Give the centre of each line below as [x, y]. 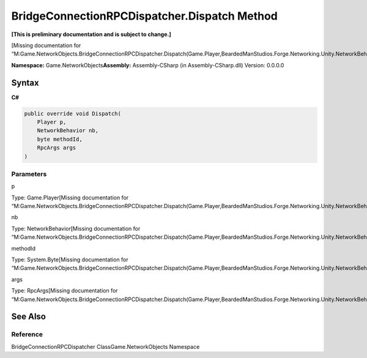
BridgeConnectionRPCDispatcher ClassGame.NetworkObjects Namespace [106, 346]
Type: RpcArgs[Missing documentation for [65, 291]
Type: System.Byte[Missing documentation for [70, 259]
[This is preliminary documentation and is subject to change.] [91, 34]
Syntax [25, 83]
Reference [27, 335]
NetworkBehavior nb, [68, 131]
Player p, [52, 122]
